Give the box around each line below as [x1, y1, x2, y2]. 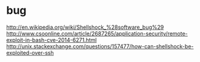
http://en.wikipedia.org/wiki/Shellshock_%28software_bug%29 [6, 23, 164, 31]
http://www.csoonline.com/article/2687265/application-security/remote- [6, 29, 188, 37]
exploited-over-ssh [6, 49, 54, 56]
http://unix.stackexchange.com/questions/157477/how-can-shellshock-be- [6, 43, 194, 50]
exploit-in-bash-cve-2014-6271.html [6, 36, 97, 43]
